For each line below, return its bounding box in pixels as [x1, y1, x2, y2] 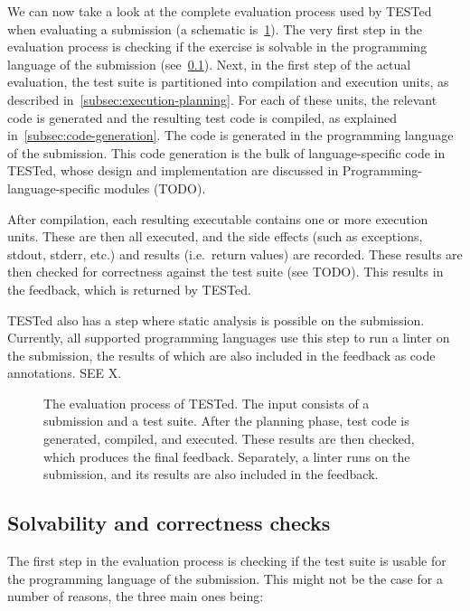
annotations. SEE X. [7, 363, 122, 382]
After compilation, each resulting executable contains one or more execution [7, 209, 428, 228]
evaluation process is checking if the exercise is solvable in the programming [7, 37, 428, 56]
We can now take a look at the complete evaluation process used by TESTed [7, 2, 432, 20]
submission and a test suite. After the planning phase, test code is [43, 411, 409, 430]
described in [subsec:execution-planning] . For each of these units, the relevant [7, 89, 437, 108]
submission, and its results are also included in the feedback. [43, 465, 379, 484]
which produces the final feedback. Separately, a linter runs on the [43, 446, 410, 465]
